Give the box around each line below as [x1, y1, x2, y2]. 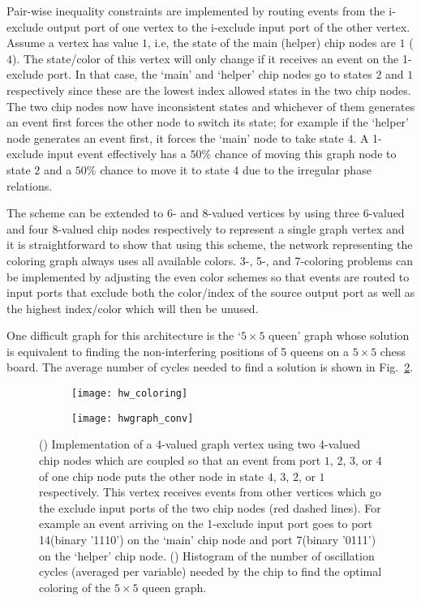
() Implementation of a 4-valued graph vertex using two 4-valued [39, 436, 361, 453]
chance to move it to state [100, 161, 230, 178]
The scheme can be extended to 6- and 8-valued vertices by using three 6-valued [6, 204, 405, 221]
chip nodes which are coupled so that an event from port [39, 451, 321, 468]
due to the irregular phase [243, 161, 372, 178]
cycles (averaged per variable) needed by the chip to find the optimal [39, 563, 382, 580]
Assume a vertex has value [6, 34, 139, 51]
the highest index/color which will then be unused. [6, 299, 259, 316]
